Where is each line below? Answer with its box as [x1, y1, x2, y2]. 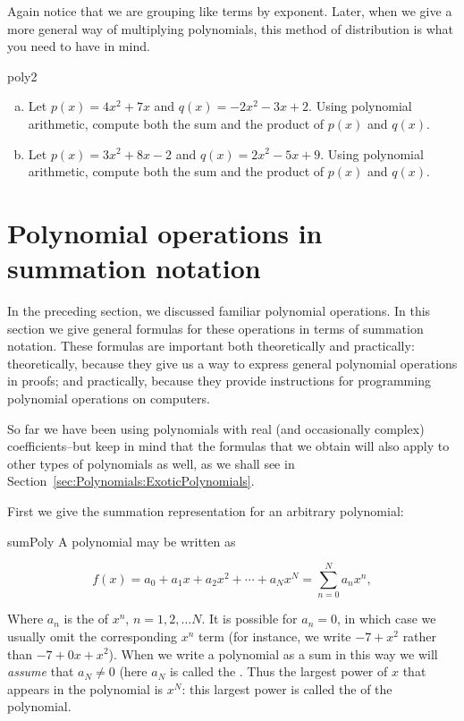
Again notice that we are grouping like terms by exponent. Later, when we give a [7, 2, 452, 20]
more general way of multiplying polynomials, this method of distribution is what [7, 19, 454, 38]
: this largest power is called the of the [181, 679, 392, 698]
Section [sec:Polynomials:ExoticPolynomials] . [7, 471, 255, 490]
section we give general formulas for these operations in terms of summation [7, 318, 424, 337]
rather [402, 626, 437, 645]
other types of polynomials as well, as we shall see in [7, 454, 295, 472]
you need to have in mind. [7, 37, 150, 55]
